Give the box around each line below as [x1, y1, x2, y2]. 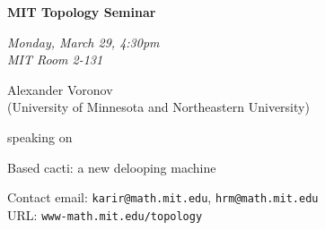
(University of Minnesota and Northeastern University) [7, 98, 310, 116]
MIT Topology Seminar [7, 3, 156, 21]
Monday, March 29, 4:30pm [7, 32, 160, 51]
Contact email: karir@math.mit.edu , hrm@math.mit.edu [7, 188, 319, 207]
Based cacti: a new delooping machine [7, 158, 216, 176]
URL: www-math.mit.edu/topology [7, 205, 203, 224]
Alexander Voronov [7, 80, 113, 98]
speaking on [7, 127, 73, 146]
